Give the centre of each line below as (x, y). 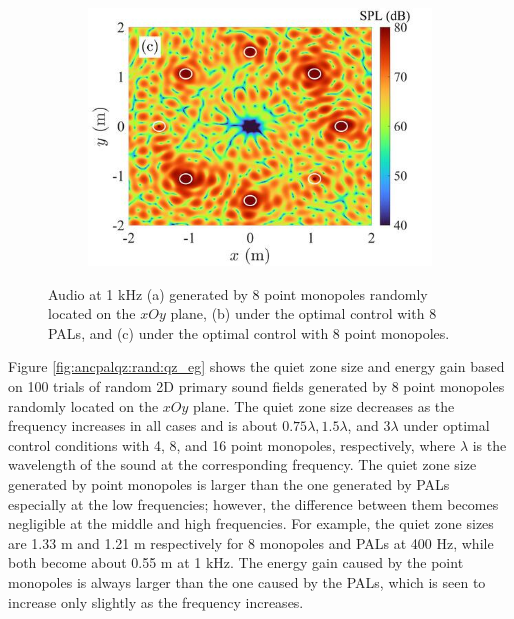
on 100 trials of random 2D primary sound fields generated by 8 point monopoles (256, 385)
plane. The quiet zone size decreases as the (324, 405)
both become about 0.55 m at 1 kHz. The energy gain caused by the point (236, 562)
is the (489, 444)
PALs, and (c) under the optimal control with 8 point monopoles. (249, 332)
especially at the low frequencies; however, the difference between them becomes (253, 503)
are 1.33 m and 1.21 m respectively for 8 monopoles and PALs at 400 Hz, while (251, 542)
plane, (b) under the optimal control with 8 (303, 313)
